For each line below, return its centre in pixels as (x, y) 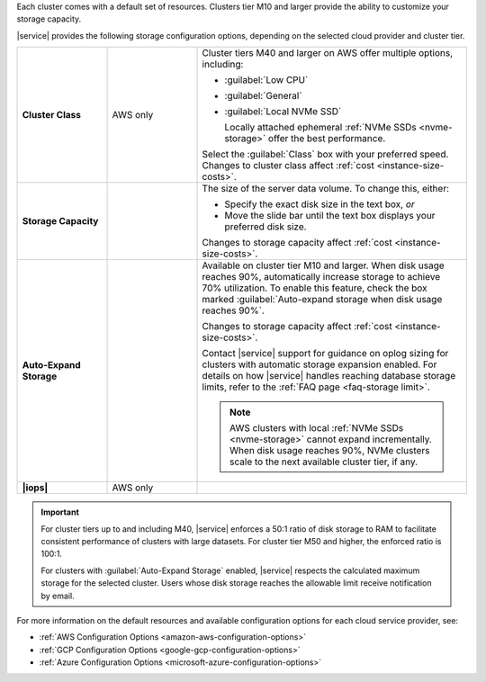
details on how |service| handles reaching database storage (329, 376)
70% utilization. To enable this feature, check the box (315, 288)
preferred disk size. (265, 227)
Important (60, 512)
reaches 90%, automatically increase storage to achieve (321, 277)
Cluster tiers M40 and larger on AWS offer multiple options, (328, 53)
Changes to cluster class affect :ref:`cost (288, 166)
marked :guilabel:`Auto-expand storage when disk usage (322, 300)
